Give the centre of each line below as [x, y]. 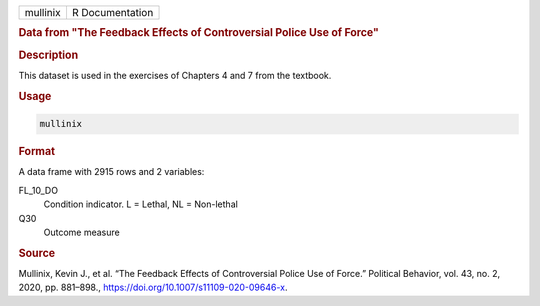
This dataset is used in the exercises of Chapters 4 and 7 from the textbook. [175, 75]
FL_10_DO [38, 190]
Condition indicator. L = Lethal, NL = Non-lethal [141, 204]
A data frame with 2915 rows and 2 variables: [111, 172]
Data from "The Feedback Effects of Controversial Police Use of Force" [199, 33]
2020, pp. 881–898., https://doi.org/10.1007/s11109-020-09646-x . [153, 287]
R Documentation [112, 12]
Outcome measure [81, 232]
